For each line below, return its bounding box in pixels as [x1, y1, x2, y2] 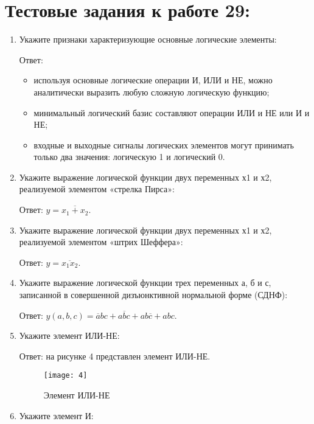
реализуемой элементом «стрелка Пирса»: [19, 182, 175, 195]
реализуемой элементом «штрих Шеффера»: [19, 235, 183, 248]
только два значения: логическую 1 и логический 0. [33, 150, 225, 163]
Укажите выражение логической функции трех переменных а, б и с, [19, 276, 271, 289]
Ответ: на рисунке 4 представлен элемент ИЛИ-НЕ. [19, 349, 211, 362]
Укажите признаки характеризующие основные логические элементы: [19, 33, 277, 46]
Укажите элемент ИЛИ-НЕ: [19, 329, 120, 342]
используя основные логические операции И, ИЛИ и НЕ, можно [33, 74, 273, 86]
